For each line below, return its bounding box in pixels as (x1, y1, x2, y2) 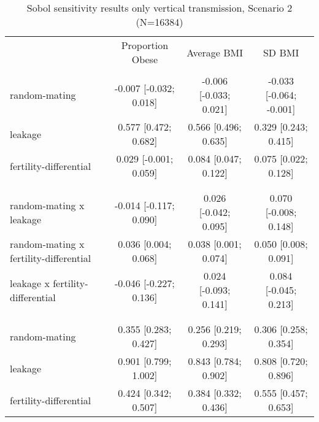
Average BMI (186, 45, 244, 59)
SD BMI (263, 45, 299, 59)
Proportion (121, 38, 169, 52)
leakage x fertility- (10, 275, 88, 290)
